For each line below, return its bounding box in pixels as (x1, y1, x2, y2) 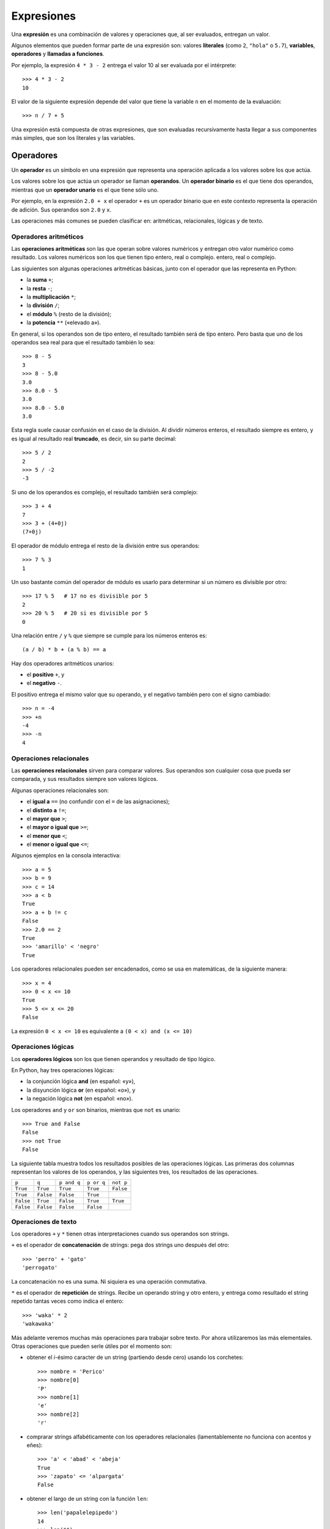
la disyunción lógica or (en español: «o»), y (26, 1086, 136, 1094)
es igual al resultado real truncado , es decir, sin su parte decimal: (11, 435, 177, 442)
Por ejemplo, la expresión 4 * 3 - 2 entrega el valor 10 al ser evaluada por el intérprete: (11, 61, 237, 68)
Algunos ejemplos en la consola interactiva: (11, 852, 121, 859)
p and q (59, 1179, 81, 1186)
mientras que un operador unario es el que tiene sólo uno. (11, 186, 159, 193)
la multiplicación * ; (26, 294, 76, 301)
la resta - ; (26, 284, 53, 292)
